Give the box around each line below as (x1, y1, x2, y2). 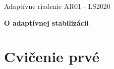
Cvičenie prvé (4, 46, 100, 67)
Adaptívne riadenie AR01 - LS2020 (4, 1, 111, 11)
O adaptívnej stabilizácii (4, 17, 89, 28)
